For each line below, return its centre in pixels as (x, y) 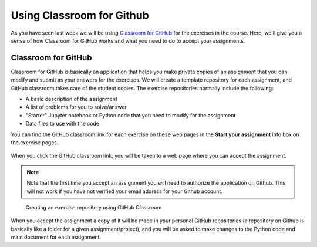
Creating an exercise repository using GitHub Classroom (94, 207)
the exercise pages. (35, 142)
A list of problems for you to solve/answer (76, 107)
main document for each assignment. (56, 237)
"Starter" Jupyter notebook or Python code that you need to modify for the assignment (131, 115)
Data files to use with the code (63, 124)
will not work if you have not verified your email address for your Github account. (124, 191)
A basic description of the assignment (71, 99)
